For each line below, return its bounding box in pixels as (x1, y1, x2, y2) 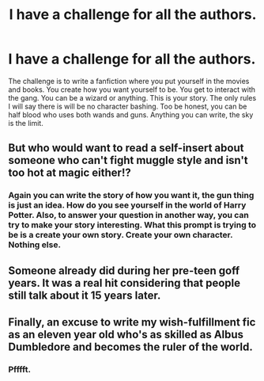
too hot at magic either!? (8, 166, 132, 180)
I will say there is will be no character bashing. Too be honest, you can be (8, 101, 247, 111)
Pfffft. (8, 364, 32, 375)
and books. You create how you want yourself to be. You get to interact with (8, 85, 255, 94)
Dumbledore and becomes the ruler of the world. (8, 341, 253, 354)
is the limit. (8, 118, 43, 128)
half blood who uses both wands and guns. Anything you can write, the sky (8, 109, 254, 120)
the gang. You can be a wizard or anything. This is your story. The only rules (8, 93, 257, 102)
